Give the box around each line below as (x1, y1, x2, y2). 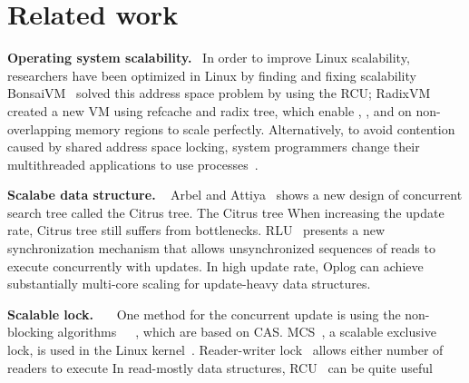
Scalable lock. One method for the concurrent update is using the (7, 304, 401, 323)
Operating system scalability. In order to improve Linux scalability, (7, 48, 410, 67)
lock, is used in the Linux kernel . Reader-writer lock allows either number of (7, 340, 444, 359)
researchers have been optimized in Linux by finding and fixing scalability (7, 65, 416, 84)
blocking (7, 322, 54, 341)
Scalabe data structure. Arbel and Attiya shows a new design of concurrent (7, 185, 463, 204)
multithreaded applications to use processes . (7, 154, 259, 173)
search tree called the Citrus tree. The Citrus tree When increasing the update (7, 202, 445, 221)
